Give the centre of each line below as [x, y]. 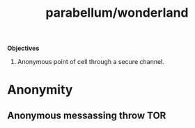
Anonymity [40, 90]
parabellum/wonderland [117, 13]
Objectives [23, 48]
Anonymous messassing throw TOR [87, 115]
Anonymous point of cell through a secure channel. [91, 62]
